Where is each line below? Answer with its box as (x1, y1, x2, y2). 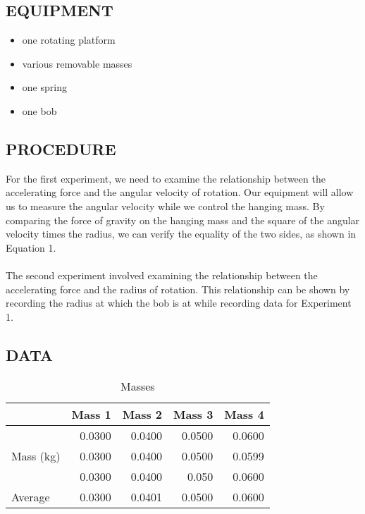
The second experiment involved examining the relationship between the (6, 267, 318, 282)
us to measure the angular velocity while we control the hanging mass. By (6, 198, 325, 213)
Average (11, 488, 50, 505)
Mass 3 (173, 405, 214, 422)
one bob (22, 103, 57, 118)
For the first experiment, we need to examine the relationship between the (6, 171, 326, 185)
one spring (22, 80, 67, 94)
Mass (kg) (11, 447, 61, 464)
